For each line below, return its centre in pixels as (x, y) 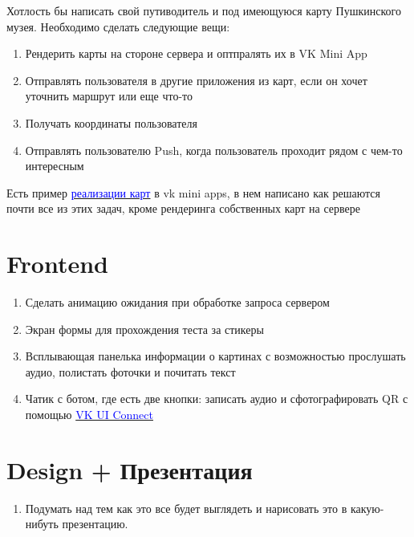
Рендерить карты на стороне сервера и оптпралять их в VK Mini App (196, 53)
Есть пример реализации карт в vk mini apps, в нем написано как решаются (193, 192)
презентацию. (95, 524)
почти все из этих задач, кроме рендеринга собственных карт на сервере (184, 208)
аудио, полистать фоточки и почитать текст (130, 371)
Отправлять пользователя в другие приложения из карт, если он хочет (196, 80)
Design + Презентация (130, 469)
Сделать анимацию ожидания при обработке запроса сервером (177, 302)
